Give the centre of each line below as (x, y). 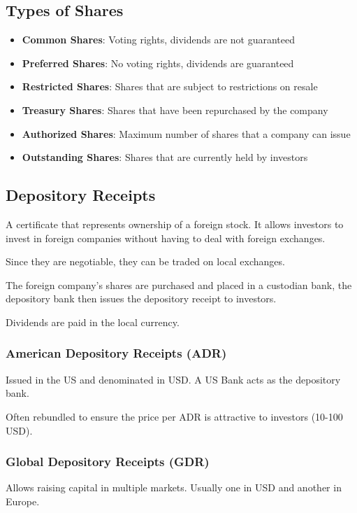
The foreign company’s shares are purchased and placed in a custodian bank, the (179, 284)
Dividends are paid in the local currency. (93, 322)
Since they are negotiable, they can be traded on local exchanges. (145, 261)
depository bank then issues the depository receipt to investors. (141, 298)
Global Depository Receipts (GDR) (108, 462)
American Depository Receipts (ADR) (116, 353)
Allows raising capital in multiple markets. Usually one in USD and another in (174, 487)
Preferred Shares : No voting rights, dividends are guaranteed (158, 63)
